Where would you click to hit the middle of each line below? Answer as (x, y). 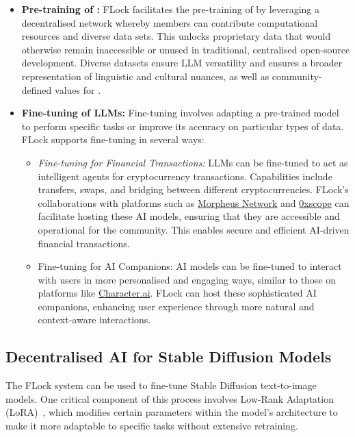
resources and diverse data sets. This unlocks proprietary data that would (176, 36)
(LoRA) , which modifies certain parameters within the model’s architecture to (172, 412)
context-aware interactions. (94, 320)
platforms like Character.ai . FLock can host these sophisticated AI (177, 293)
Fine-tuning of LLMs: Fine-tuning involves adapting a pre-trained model (180, 113)
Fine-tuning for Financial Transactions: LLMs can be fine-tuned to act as (193, 162)
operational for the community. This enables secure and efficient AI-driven (194, 229)
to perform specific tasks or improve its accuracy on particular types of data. (183, 126)
